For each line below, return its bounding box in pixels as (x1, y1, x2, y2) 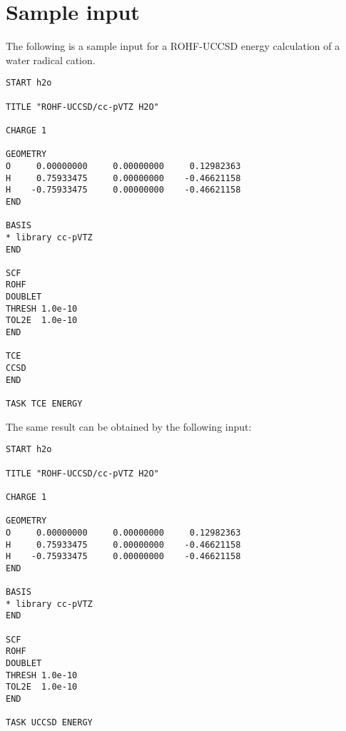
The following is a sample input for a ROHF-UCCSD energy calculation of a (6, 39, 340, 53)
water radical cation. (6, 52, 96, 67)
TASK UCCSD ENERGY (6, 717, 93, 728)
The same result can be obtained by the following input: (6, 419, 252, 434)
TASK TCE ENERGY (6, 399, 83, 409)
